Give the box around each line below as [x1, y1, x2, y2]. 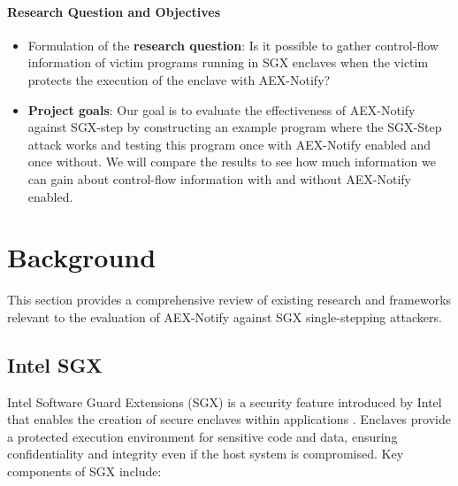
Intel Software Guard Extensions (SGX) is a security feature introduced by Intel [7, 392, 442, 411]
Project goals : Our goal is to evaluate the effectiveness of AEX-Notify [27, 100, 416, 119]
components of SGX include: [7, 462, 162, 481]
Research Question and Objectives [7, 2, 221, 20]
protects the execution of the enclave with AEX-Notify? [27, 70, 331, 89]
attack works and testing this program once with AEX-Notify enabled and [27, 135, 431, 153]
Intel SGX [7, 351, 103, 378]
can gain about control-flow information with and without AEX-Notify [27, 169, 411, 188]
